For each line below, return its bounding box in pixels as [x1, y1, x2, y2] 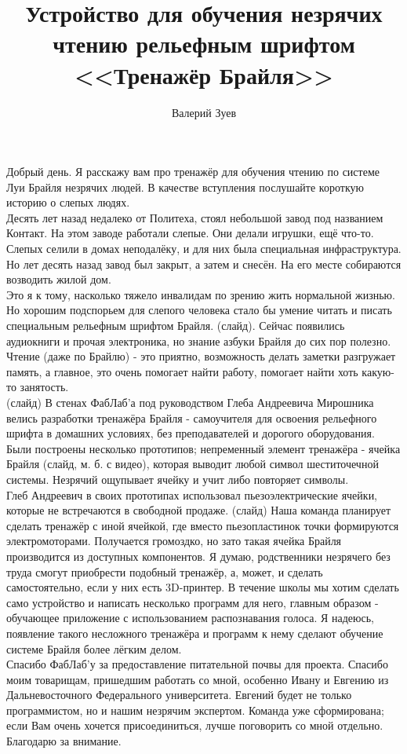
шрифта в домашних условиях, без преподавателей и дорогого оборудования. [6, 425, 375, 441]
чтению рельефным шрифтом [53, 27, 355, 60]
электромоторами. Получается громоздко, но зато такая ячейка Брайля [6, 533, 342, 549]
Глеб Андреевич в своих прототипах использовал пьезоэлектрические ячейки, [6, 486, 378, 503]
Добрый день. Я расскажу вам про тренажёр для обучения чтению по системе [6, 163, 380, 180]
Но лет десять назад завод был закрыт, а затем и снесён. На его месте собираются [6, 255, 402, 272]
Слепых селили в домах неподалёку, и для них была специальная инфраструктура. [6, 240, 402, 257]
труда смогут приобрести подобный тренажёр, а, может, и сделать [6, 563, 323, 580]
